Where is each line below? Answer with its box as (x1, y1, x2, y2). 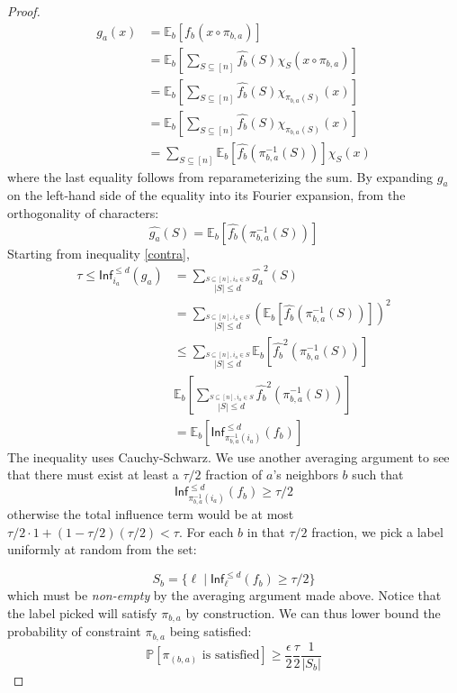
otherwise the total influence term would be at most (7, 505, 294, 524)
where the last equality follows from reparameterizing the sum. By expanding (7, 167, 434, 186)
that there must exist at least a (7, 465, 179, 484)
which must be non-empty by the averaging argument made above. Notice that (7, 586, 442, 605)
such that (352, 465, 404, 484)
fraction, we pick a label (311, 522, 444, 541)
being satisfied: (169, 622, 252, 641)
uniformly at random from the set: (7, 540, 197, 559)
